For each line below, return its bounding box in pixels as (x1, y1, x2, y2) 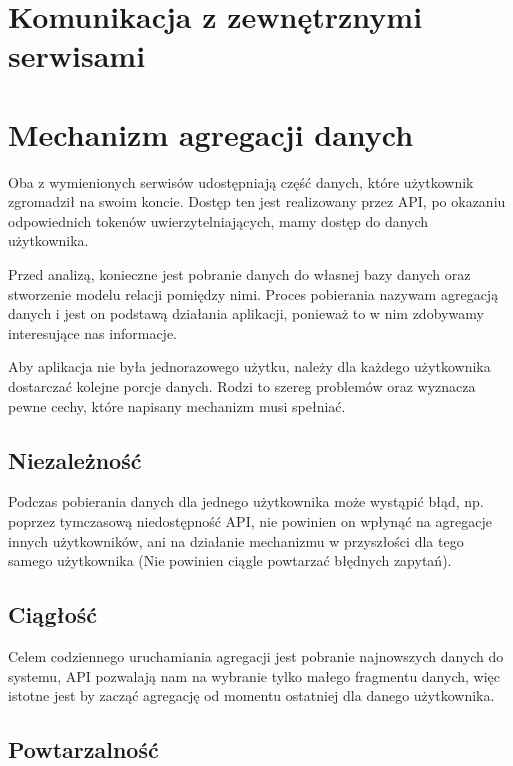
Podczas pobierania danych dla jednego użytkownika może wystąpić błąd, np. (8, 491, 484, 512)
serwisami (8, 35, 146, 76)
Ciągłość (8, 599, 98, 630)
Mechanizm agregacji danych (8, 113, 414, 154)
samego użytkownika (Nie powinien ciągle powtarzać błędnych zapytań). (8, 550, 452, 571)
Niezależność (8, 444, 142, 475)
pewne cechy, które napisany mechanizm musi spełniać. (8, 395, 346, 416)
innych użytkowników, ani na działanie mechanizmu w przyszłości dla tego (8, 530, 464, 551)
